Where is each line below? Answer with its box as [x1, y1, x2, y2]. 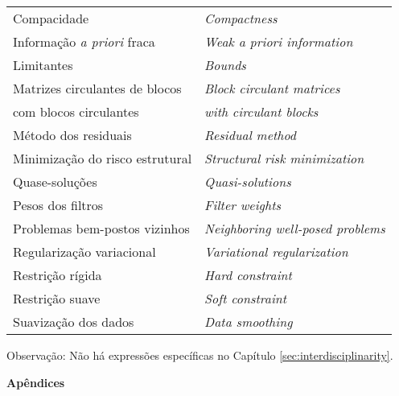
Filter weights [204, 196, 282, 214]
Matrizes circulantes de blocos [13, 79, 182, 97]
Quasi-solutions [204, 172, 291, 191]
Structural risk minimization [204, 149, 364, 167]
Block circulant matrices [204, 79, 340, 97]
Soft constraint [204, 289, 287, 307]
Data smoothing [204, 312, 293, 331]
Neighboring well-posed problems [204, 219, 385, 237]
